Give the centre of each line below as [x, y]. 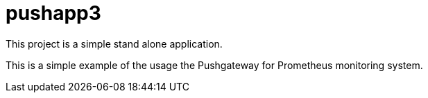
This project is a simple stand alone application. [114, 43]
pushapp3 [53, 13]
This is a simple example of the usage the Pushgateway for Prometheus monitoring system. [214, 65]
